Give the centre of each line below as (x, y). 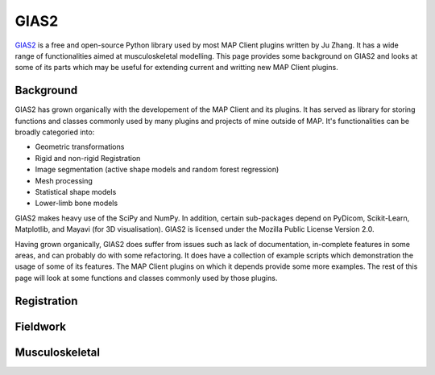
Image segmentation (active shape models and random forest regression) (157, 170)
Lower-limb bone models (77, 203)
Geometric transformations (80, 147)
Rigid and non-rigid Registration (88, 158)
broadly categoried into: (55, 132)
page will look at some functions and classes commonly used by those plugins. (146, 278)
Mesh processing (64, 180)
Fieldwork (40, 326)
